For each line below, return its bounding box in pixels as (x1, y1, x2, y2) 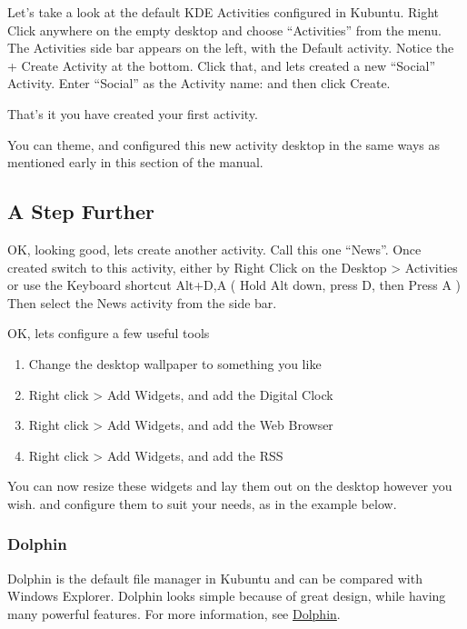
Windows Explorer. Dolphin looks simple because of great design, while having (7, 586, 446, 605)
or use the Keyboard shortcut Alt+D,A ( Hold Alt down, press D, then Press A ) (7, 275, 462, 295)
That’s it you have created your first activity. (7, 104, 258, 123)
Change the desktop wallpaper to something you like (28, 354, 322, 373)
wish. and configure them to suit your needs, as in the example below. (7, 494, 397, 513)
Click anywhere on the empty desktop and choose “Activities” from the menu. (7, 20, 442, 39)
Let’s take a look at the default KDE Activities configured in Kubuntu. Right (7, 3, 440, 21)
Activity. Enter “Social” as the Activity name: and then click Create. (7, 74, 391, 93)
